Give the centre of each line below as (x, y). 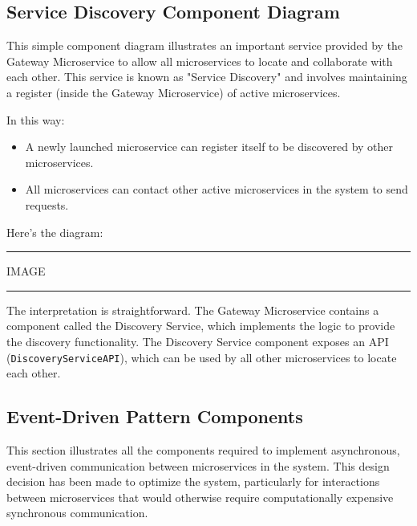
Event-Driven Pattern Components (155, 416)
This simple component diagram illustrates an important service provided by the (205, 45)
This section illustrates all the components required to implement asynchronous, (203, 449)
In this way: (36, 119)
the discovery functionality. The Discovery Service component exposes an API (198, 341)
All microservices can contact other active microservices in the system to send (217, 189)
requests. (47, 204)
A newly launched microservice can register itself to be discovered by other (209, 147)
